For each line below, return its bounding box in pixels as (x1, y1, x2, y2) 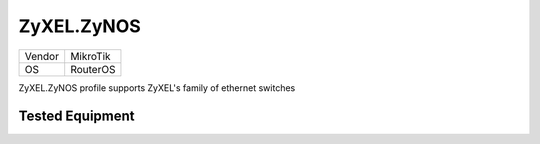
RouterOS (70, 62, 116, 76)
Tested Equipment (18, 108, 135, 125)
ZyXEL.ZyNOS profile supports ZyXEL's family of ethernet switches (18, 81, 296, 94)
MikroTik (70, 49, 111, 63)
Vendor (24, 49, 60, 63)
